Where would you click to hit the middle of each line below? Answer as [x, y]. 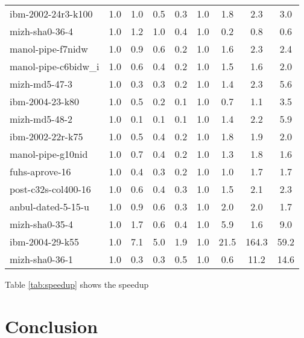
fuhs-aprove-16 [40, 171]
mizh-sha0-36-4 [41, 31]
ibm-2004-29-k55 [45, 242]
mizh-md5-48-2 [41, 119]
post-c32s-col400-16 [50, 189]
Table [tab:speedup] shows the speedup [77, 284]
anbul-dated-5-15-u [50, 206]
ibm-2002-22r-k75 [46, 136]
